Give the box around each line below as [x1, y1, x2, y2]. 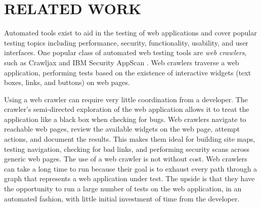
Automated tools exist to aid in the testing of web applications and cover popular [4, 27, 257, 38]
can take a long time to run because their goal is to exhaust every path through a [4, 163, 257, 174]
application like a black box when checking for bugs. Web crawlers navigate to [4, 113, 246, 124]
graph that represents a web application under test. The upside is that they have [4, 173, 255, 184]
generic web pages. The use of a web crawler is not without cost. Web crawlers [4, 153, 247, 164]
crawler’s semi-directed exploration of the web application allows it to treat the [4, 104, 249, 114]
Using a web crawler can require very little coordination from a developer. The [4, 94, 248, 104]
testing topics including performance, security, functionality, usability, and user [4, 37, 248, 48]
